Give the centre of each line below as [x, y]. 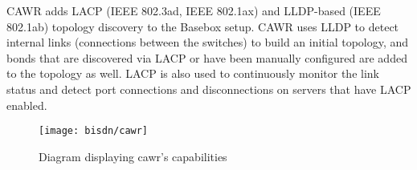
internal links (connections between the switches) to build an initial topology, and [208, 42]
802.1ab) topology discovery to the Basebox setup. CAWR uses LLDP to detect [203, 26]
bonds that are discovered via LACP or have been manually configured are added [207, 57]
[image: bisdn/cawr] [94, 131]
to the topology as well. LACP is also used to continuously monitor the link [193, 73]
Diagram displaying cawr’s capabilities [133, 156]
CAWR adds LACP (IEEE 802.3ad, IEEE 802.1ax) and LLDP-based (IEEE [194, 10]
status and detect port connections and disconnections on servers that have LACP [209, 89]
